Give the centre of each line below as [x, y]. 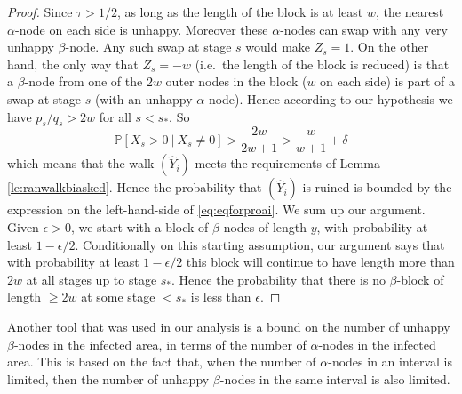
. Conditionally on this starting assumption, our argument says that [260, 244]
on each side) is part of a [387, 81]
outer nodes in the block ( [236, 81]
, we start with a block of [139, 227]
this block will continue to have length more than [320, 262]
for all [115, 116]
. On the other [390, 47]
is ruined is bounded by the [377, 187]
